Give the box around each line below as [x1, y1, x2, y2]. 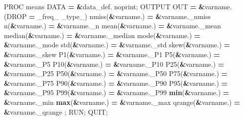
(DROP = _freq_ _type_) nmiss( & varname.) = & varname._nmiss [4, 11, 211, 21]
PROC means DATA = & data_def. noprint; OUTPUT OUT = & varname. [4, 1, 232, 11]
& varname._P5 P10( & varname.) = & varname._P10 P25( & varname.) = [4, 59, 224, 69]
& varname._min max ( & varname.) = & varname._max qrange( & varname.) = [4, 97, 240, 107]
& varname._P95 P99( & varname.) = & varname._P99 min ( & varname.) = [4, 87, 229, 98]
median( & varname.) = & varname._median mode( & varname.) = [4, 30, 201, 40]
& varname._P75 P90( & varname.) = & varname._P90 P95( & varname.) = [4, 78, 228, 88]
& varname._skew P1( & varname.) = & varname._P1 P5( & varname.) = [4, 49, 220, 59]
